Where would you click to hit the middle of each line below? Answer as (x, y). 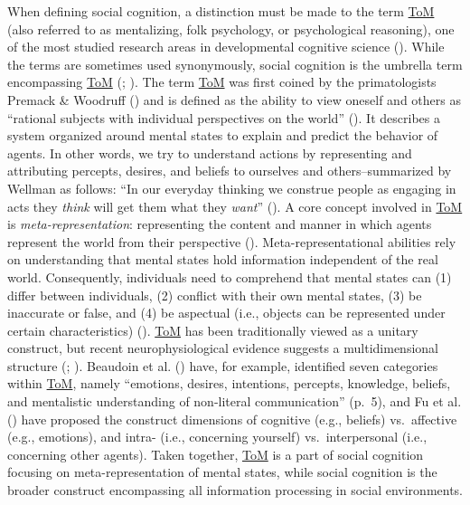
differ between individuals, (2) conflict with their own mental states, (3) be (215, 295)
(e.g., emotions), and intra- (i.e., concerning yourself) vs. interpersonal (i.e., (217, 437)
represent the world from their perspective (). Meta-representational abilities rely (232, 241)
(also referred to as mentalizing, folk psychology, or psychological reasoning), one (231, 29)
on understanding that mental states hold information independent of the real (223, 259)
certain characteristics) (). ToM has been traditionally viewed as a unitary (213, 330)
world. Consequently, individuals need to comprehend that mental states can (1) (230, 276)
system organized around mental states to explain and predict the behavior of (223, 135)
